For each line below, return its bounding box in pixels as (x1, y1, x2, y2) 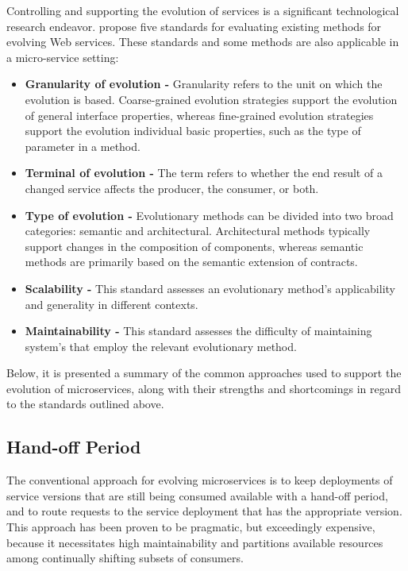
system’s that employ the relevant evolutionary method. (25, 338, 297, 354)
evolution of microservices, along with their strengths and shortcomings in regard (6, 380, 401, 396)
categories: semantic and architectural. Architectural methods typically (25, 222, 371, 239)
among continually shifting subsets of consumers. (6, 550, 244, 566)
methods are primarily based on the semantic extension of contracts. (25, 253, 358, 270)
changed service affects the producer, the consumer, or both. (25, 179, 319, 196)
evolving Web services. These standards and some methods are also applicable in (6, 33, 399, 50)
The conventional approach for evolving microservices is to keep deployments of (6, 472, 393, 488)
